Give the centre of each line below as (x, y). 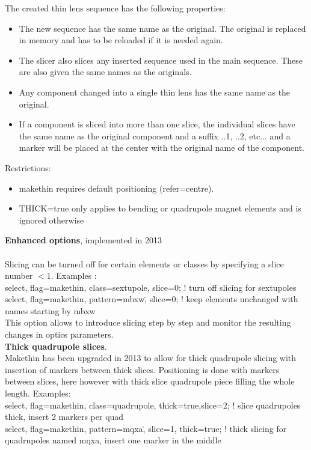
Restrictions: (28, 167)
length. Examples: (38, 393)
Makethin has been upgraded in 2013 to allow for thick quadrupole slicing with (151, 358)
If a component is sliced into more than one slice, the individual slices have (157, 124)
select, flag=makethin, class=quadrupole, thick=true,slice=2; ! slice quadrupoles (153, 405)
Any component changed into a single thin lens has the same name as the (155, 92)
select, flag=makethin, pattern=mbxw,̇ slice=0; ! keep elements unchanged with (152, 299)
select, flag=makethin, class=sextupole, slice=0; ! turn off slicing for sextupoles (151, 287)
